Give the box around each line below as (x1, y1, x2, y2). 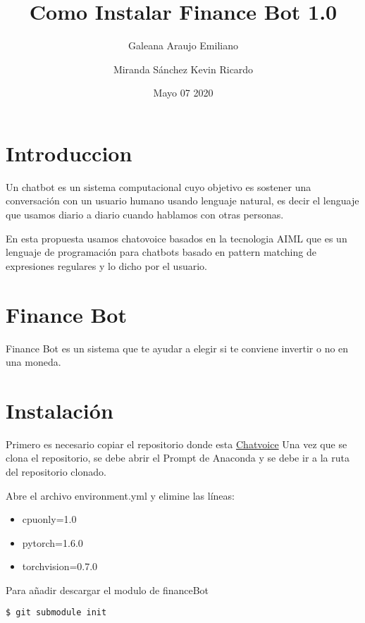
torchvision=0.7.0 (22, 559, 98, 574)
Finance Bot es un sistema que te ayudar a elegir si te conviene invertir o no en (6, 340, 349, 355)
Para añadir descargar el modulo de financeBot (6, 583, 209, 597)
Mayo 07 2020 (153, 85, 214, 100)
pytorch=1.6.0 (22, 535, 83, 550)
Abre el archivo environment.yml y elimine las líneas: (6, 488, 235, 502)
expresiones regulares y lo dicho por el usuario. (6, 258, 207, 273)
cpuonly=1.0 (22, 512, 77, 526)
